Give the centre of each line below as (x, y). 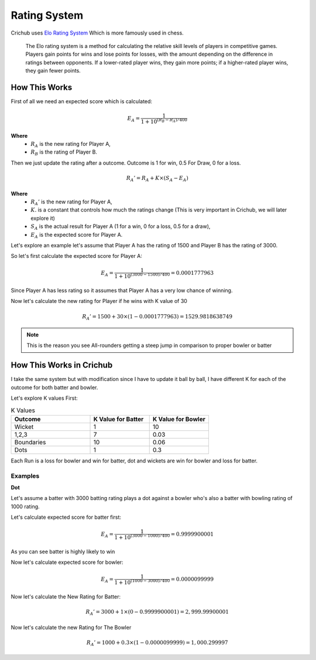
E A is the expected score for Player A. (77, 235)
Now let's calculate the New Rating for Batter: (66, 596)
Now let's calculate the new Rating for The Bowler (71, 627)
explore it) (43, 218)
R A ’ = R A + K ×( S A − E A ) (157, 179)
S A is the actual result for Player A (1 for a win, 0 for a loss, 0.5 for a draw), (121, 227)
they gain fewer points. (53, 71)
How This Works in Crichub (62, 365)
